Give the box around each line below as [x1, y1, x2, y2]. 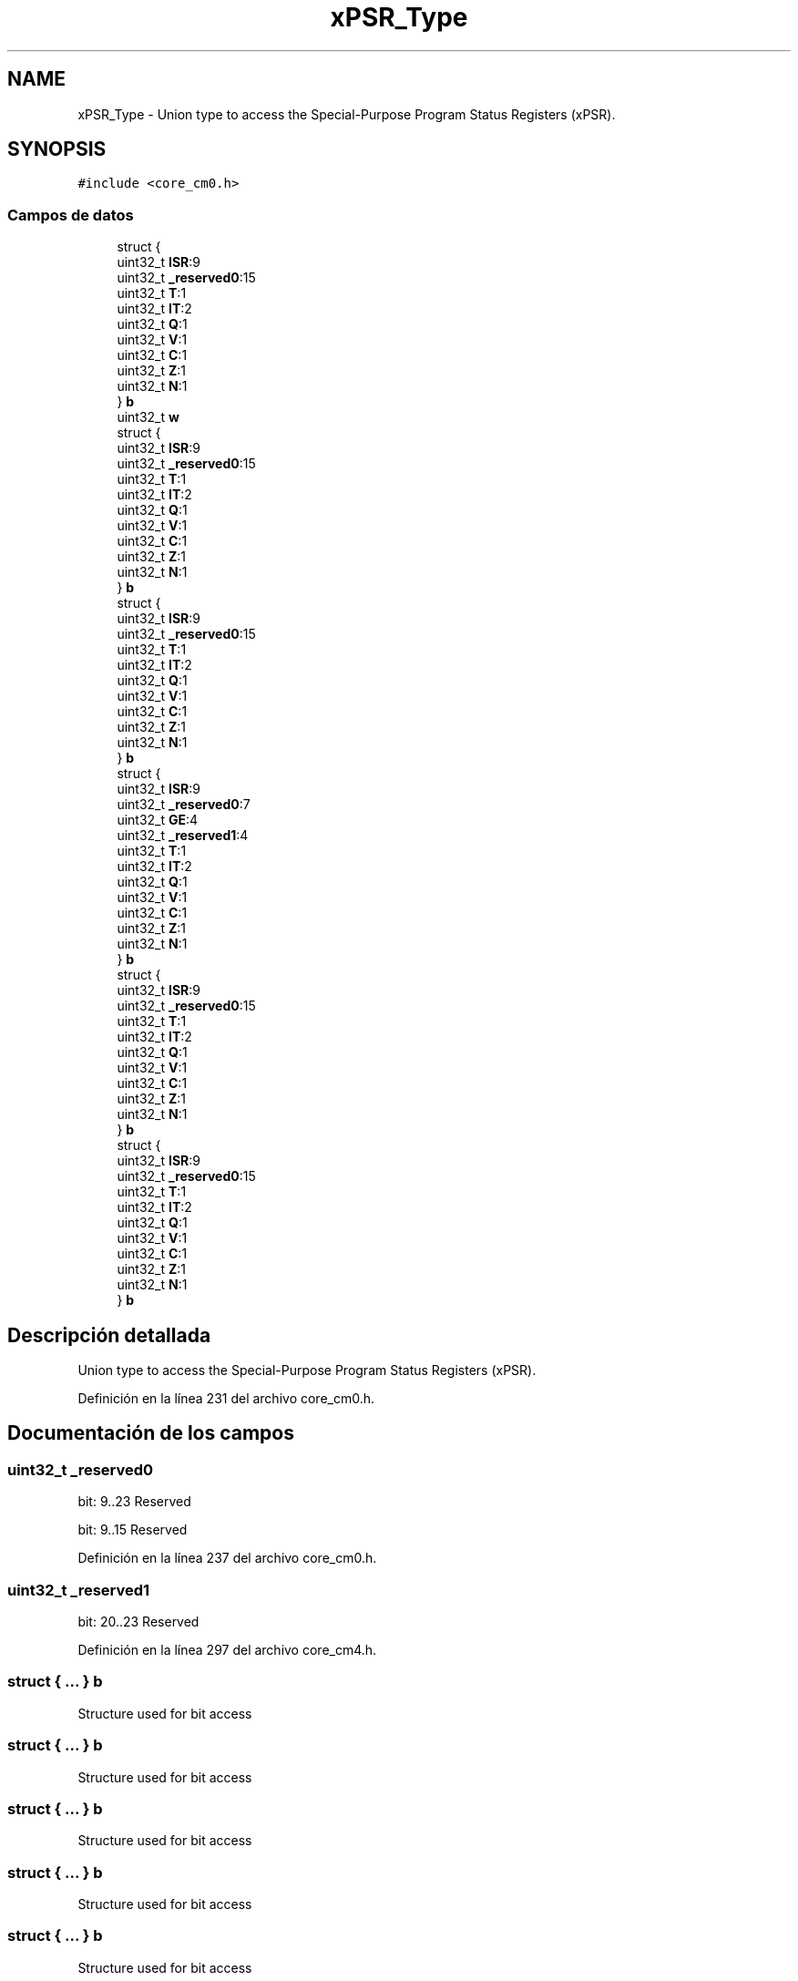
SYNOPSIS [7, 138, 107, 161]
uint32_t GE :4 [117, 812, 199, 828]
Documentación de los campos [7, 1422, 294, 1445]
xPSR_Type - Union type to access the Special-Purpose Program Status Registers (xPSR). [77, 106, 616, 122]
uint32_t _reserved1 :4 [117, 827, 249, 844]
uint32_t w [117, 409, 179, 426]
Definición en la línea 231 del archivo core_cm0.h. [77, 1391, 375, 1407]
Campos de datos [7, 205, 134, 224]
